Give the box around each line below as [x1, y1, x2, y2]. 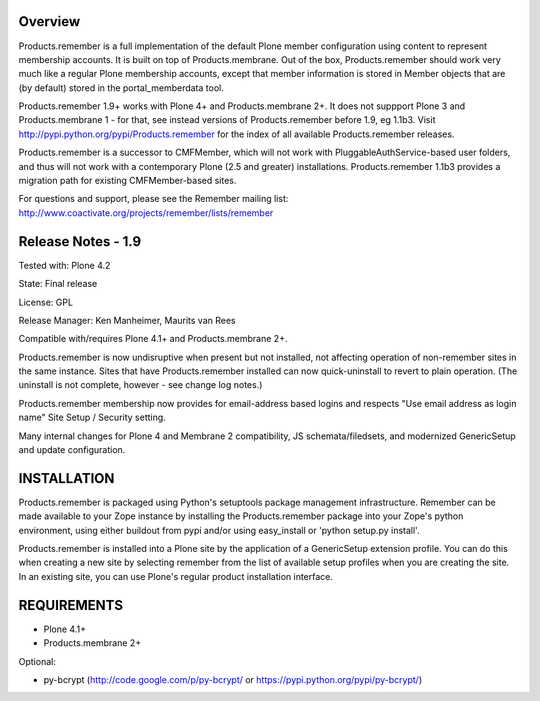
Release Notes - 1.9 [18, 233, 142, 250]
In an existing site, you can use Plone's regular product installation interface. [18, 570, 334, 582]
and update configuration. [18, 444, 126, 456]
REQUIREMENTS [18, 596, 124, 614]
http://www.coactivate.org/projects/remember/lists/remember [18, 206, 274, 219]
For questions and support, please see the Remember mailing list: [18, 193, 289, 205]
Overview [18, 13, 81, 30]
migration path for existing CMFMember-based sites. [18, 175, 237, 187]
